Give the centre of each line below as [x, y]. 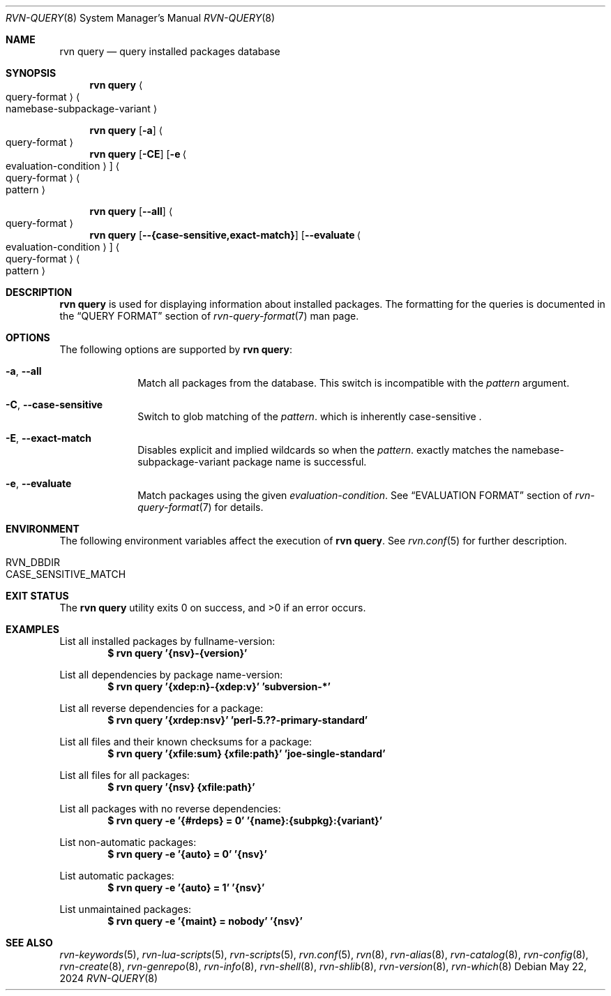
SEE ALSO [29, 943]
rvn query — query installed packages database [170, 51]
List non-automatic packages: [128, 842]
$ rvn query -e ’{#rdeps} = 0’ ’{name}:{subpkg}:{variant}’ [245, 820]
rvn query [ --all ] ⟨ [131, 211]
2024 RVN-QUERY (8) [109, 978]
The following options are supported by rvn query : [176, 349]
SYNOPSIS [31, 73]
